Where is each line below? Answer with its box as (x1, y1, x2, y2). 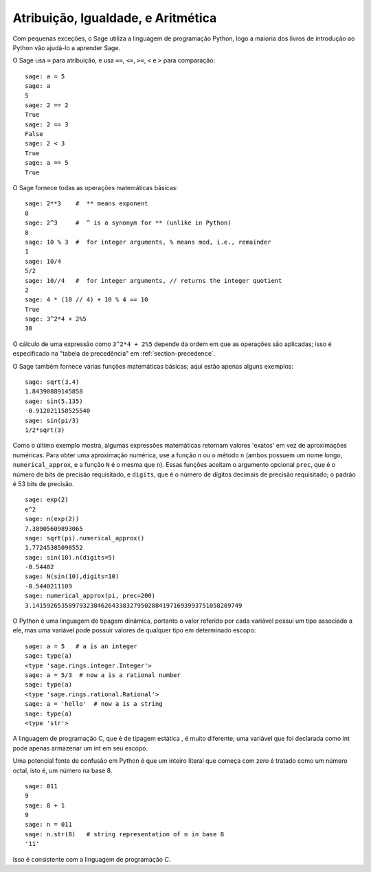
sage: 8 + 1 (25, 801, 65, 810)
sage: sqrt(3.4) (25, 378, 80, 386)
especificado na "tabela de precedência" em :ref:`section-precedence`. (12, 349, 216, 358)
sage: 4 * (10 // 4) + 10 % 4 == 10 (25, 296, 148, 303)
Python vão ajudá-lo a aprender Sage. (12, 43, 120, 51)
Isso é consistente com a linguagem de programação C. (12, 855, 171, 863)
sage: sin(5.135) (25, 397, 83, 405)
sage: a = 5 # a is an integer (25, 642, 137, 650)
